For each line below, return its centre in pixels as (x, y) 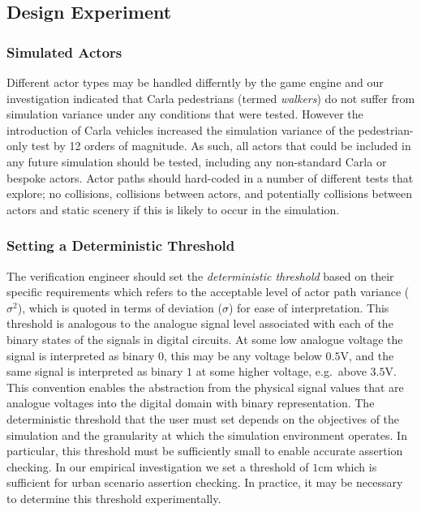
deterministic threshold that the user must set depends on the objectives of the (203, 418)
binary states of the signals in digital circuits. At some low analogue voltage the (205, 339)
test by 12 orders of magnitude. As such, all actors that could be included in (221, 146)
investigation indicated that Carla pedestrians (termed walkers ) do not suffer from (211, 98)
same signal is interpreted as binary (95, 371)
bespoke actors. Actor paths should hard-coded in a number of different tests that (210, 177)
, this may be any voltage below (243, 355)
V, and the (367, 355)
